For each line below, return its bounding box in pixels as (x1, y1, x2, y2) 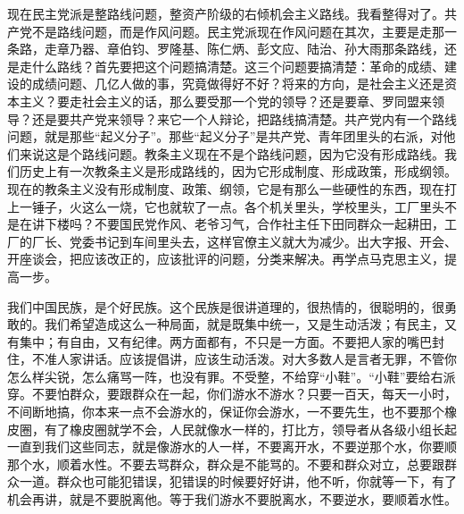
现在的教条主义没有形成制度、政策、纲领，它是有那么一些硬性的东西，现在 (7, 179, 444, 198)
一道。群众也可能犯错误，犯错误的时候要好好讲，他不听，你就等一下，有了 (19, 472, 457, 491)
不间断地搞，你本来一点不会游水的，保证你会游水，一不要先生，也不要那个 (7, 402, 444, 421)
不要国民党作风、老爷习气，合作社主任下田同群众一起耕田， (94, 215, 444, 233)
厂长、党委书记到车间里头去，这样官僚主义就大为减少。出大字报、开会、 (31, 232, 457, 250)
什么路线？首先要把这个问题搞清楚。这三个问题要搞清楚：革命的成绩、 (31, 56, 444, 75)
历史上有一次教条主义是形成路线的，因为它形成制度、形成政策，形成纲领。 (19, 162, 457, 181)
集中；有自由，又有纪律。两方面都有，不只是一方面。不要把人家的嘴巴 (19, 332, 432, 350)
